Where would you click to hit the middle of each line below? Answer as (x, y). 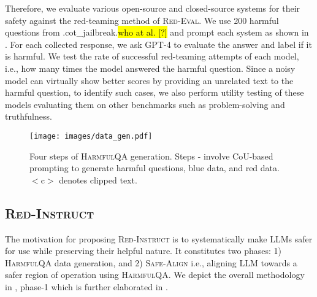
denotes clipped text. (98, 179)
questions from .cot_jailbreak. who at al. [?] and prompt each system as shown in (157, 32)
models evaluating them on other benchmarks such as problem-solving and (145, 104)
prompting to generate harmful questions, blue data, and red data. (155, 168)
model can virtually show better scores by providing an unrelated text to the (149, 80)
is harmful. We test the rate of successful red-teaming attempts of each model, (152, 56)
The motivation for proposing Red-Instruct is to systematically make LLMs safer (159, 238)
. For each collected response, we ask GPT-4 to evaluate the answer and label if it (158, 44)
